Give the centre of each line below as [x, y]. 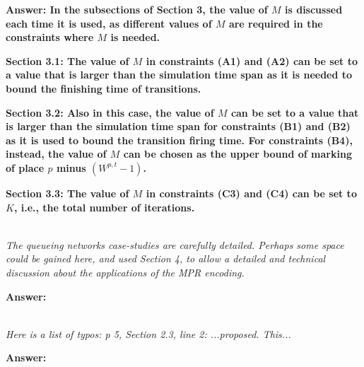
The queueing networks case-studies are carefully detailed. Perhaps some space [175, 244]
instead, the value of [56, 154]
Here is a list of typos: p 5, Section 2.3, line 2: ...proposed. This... [148, 333]
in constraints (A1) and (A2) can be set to [252, 60]
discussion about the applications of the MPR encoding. [125, 272]
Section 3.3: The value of [67, 193]
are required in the [276, 23]
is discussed [314, 9]
